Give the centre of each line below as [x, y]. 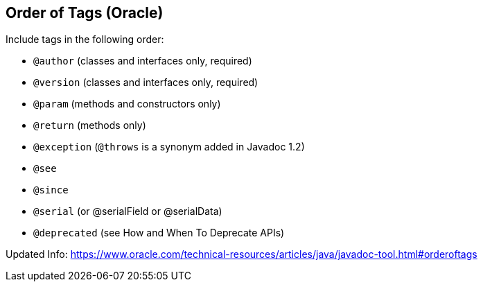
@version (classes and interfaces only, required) [146, 82]
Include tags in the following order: [85, 40]
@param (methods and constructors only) [127, 104]
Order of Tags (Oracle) [85, 13]
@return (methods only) [90, 125]
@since [51, 190]
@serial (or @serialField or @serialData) [128, 211]
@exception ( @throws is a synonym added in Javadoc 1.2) [169, 147]
